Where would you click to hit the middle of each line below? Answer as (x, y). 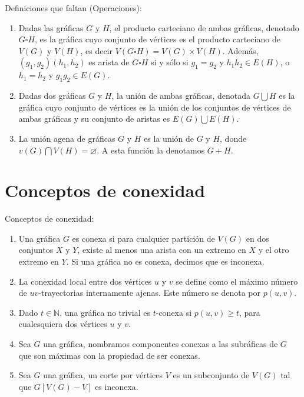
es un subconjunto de (211, 375)
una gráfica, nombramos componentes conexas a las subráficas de (161, 344)
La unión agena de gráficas (67, 138)
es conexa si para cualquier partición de (143, 238)
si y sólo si (170, 62)
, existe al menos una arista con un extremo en (162, 250)
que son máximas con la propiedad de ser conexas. (109, 355)
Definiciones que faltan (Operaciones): (73, 8)
